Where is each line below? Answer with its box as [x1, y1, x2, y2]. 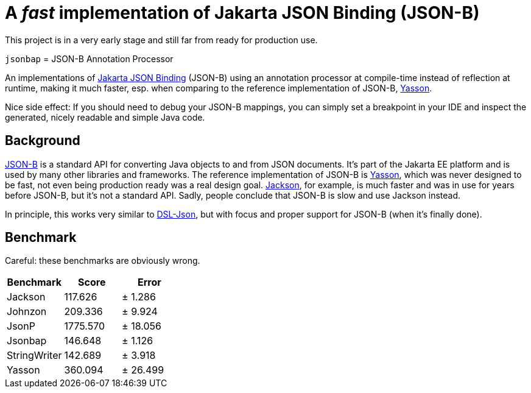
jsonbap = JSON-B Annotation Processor [5, 53, 174, 64]
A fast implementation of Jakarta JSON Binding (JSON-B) [5, 2, 480, 23]
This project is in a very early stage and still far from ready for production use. [5, 34, 318, 45]
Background [5, 133, 80, 149]
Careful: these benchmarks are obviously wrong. [5, 255, 200, 266]
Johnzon [7, 305, 47, 318]
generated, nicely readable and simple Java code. [5, 112, 205, 122]
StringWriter [7, 349, 62, 362]
